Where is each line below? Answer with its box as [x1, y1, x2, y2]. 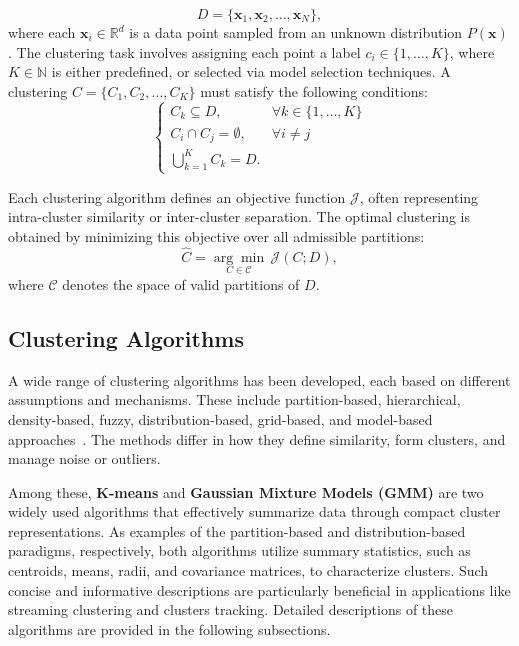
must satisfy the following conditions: [200, 80, 429, 101]
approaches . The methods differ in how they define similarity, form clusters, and [8, 428, 506, 449]
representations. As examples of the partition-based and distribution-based [8, 520, 466, 541]
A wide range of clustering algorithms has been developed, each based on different [8, 369, 511, 390]
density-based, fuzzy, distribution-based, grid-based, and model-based [8, 408, 433, 429]
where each [8, 22, 76, 42]
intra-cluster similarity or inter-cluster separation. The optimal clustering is [8, 206, 470, 227]
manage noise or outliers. [8, 448, 161, 469]
